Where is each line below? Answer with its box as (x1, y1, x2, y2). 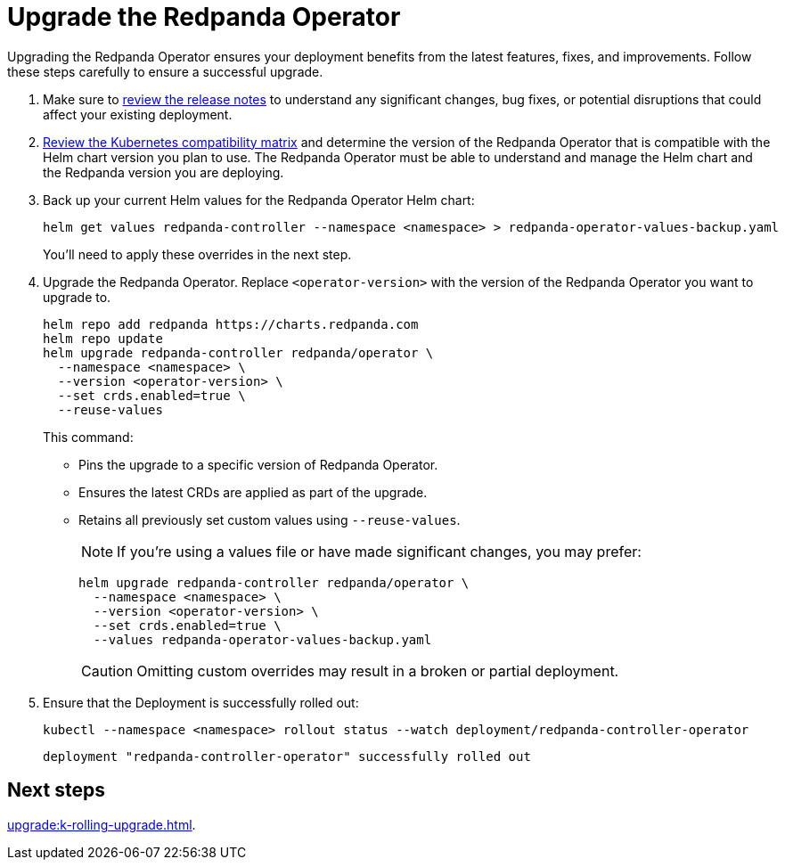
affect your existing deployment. (43, 106, 233, 122)
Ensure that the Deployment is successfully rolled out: (43, 694, 359, 710)
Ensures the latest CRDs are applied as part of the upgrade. (78, 484, 428, 500)
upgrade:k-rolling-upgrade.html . (7, 816, 196, 832)
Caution (81, 661, 134, 680)
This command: (43, 429, 134, 445)
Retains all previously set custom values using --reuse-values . (78, 511, 461, 528)
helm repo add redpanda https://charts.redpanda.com (43, 316, 419, 331)
